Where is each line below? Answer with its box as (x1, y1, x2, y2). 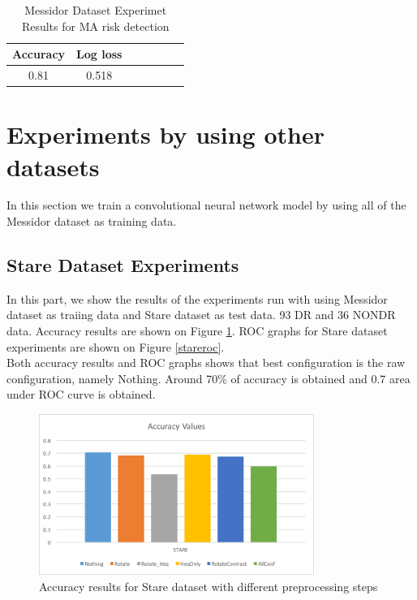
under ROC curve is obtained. (6, 386, 156, 403)
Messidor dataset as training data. (6, 213, 177, 230)
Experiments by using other (6, 118, 325, 151)
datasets (6, 149, 100, 183)
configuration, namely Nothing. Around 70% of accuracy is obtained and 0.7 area (6, 369, 411, 386)
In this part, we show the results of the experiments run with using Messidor (6, 290, 388, 307)
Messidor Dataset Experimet (24, 2, 167, 18)
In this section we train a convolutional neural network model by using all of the (6, 196, 406, 214)
